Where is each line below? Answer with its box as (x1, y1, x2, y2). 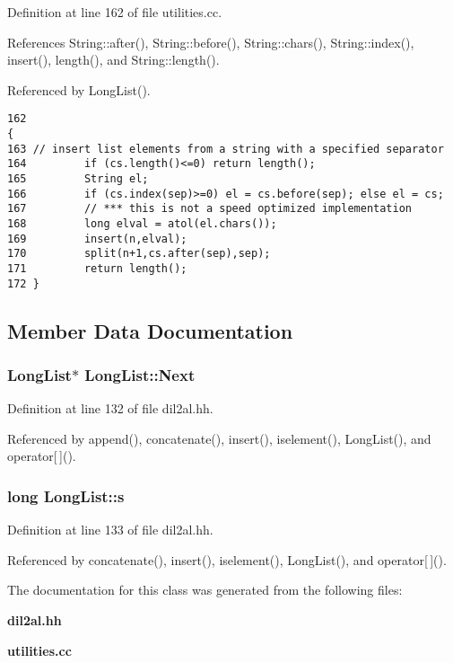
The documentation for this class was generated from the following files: (7, 580, 403, 599)
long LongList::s (7, 484, 125, 507)
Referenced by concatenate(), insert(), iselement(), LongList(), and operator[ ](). (7, 550, 447, 569)
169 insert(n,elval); (7, 232, 187, 245)
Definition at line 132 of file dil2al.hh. (7, 399, 213, 418)
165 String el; (7, 172, 149, 185)
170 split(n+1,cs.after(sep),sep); (7, 247, 271, 261)
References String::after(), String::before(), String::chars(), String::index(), (7, 32, 414, 51)
